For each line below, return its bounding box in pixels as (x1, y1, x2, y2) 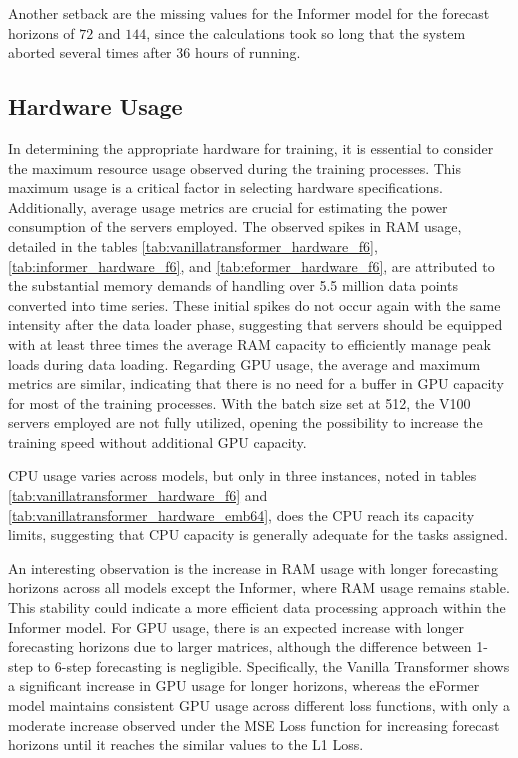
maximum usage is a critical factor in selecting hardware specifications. (8, 177, 443, 198)
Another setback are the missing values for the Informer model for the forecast (8, 3, 490, 23)
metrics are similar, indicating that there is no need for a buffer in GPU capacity (8, 373, 504, 394)
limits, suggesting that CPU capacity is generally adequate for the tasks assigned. (8, 524, 508, 545)
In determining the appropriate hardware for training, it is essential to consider (8, 137, 494, 158)
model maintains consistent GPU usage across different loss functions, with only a (8, 695, 510, 716)
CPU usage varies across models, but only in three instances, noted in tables (8, 465, 477, 486)
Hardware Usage (8, 91, 183, 122)
